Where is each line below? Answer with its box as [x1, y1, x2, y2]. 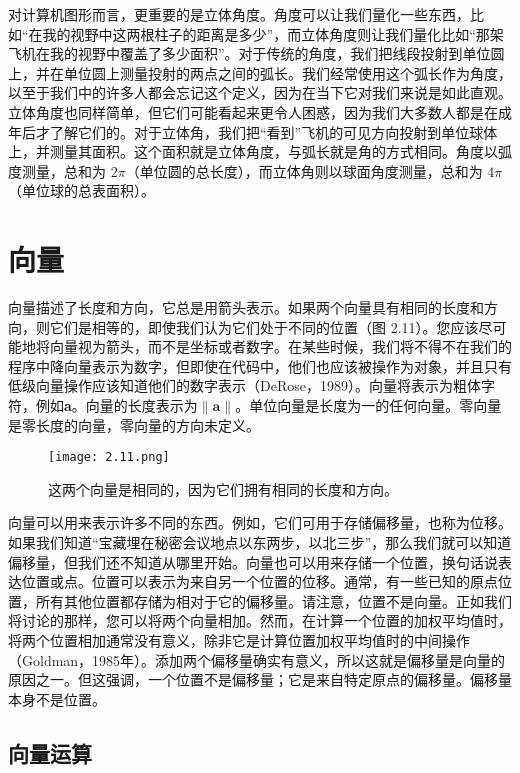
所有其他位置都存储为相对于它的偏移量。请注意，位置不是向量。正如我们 [35, 590, 512, 611]
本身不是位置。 [8, 688, 106, 709]
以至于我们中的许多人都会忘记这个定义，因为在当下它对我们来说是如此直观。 [8, 82, 512, 103]
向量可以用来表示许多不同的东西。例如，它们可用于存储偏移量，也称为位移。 [8, 512, 512, 533]
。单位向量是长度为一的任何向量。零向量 [235, 395, 502, 416]
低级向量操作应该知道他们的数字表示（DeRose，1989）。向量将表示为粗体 [8, 375, 481, 396]
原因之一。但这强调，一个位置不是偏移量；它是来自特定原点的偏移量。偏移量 [8, 669, 512, 690]
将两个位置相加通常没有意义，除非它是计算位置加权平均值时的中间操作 [8, 630, 470, 651]
